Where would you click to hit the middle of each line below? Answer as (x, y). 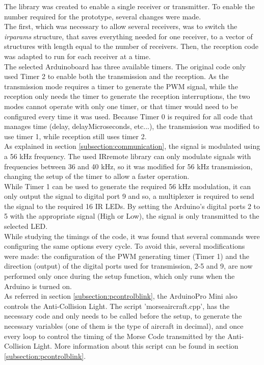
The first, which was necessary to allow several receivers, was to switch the (121, 26)
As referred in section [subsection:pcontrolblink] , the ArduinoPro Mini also (121, 296)
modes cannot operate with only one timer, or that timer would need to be (121, 106)
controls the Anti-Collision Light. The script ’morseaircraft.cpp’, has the (117, 306)
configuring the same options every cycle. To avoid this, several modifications (125, 246)
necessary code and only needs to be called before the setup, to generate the (123, 316)
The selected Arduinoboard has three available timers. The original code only (125, 66)
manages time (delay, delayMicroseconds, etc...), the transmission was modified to (132, 126)
